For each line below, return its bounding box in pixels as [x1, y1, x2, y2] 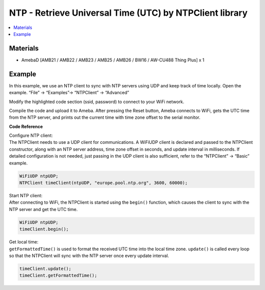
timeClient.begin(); [19, 226, 69, 232]
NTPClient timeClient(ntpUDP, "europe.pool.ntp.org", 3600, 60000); [19, 180, 188, 186]
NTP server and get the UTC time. [9, 206, 78, 212]
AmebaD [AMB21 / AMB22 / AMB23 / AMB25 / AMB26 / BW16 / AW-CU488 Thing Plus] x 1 [21, 57, 205, 63]
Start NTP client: [9, 193, 43, 199]
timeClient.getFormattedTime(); [19, 273, 98, 278]
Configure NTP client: [9, 132, 53, 138]
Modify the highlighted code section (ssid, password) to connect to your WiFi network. [9, 99, 185, 105]
